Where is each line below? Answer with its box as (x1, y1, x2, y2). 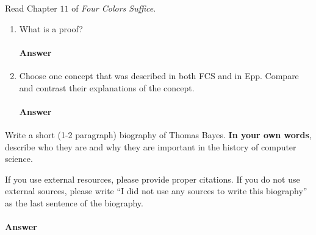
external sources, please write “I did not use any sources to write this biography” (5, 184, 307, 197)
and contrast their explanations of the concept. (19, 81, 195, 94)
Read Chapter (5, 2, 57, 14)
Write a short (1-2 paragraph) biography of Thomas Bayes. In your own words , (5, 128, 312, 141)
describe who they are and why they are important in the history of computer (5, 140, 296, 153)
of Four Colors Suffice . (71, 2, 156, 14)
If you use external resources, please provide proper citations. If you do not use (5, 172, 300, 185)
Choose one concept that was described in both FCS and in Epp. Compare (19, 69, 299, 82)
